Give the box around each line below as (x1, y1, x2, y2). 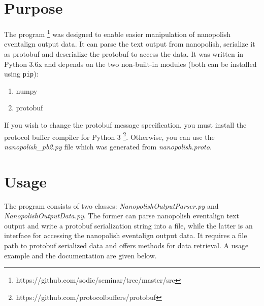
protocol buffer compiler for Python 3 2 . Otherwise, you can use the (4, 130, 215, 142)
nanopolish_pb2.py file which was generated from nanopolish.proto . (4, 141, 212, 151)
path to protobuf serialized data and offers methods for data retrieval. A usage (4, 240, 249, 250)
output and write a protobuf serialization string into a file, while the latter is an (4, 220, 253, 231)
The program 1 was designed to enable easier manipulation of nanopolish (4, 27, 231, 39)
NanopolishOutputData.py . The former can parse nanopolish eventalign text (4, 210, 239, 221)
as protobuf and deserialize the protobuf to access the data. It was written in (4, 48, 244, 59)
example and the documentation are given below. (4, 250, 157, 260)
